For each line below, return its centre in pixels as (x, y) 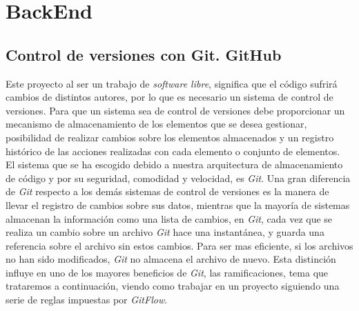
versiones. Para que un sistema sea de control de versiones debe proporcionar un (175, 110)
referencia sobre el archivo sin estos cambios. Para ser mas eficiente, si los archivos (179, 245)
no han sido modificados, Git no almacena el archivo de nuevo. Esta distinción (171, 259)
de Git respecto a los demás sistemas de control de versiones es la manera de (167, 191)
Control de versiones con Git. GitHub (144, 54)
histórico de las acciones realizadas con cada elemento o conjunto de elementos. (173, 151)
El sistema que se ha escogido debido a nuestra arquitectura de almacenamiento (174, 164)
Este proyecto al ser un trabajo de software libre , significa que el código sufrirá (172, 83)
